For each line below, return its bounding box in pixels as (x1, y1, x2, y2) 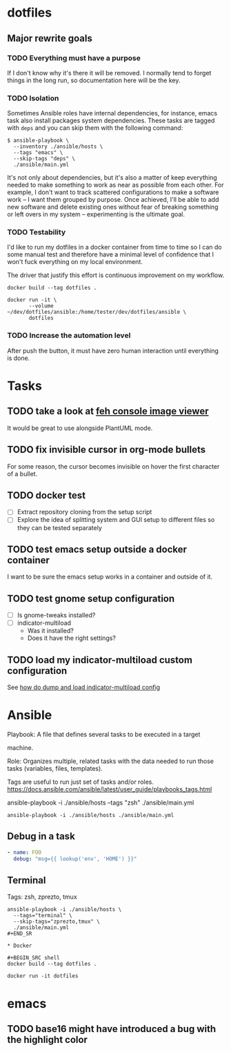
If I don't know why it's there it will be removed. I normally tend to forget (7, 68, 212, 77)
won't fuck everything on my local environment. (7, 258, 143, 266)
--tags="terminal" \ (13, 912, 72, 919)
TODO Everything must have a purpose (7, 53, 141, 63)
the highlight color (7, 1033, 88, 1045)
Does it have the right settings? (27, 634, 116, 642)
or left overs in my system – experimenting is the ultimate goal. (7, 210, 185, 218)
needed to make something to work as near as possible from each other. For (7, 181, 224, 189)
